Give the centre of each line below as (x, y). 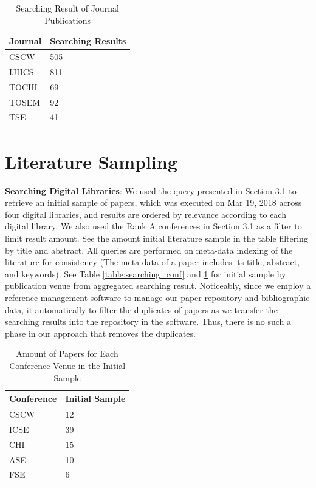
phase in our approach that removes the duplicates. (100, 333)
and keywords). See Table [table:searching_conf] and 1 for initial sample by (146, 273)
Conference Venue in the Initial (67, 365)
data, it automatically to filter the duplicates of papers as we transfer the (141, 309)
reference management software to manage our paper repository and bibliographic (157, 297)
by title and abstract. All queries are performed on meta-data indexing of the (149, 250)
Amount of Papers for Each (67, 354)
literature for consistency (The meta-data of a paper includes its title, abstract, (153, 262)
